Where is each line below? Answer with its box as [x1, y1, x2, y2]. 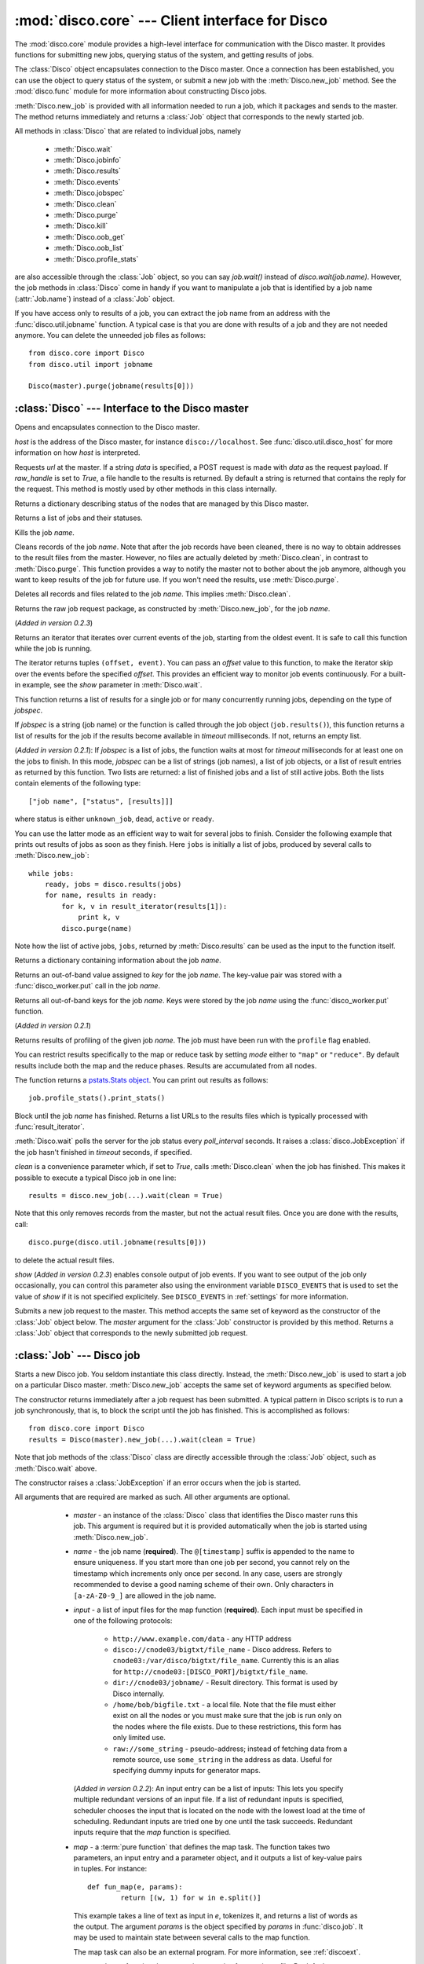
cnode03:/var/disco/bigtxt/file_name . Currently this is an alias [112, 1656, 339, 1665]
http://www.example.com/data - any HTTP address [112, 1634, 292, 1643]
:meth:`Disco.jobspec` [53, 189, 126, 198]
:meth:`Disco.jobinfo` [53, 156, 122, 165]
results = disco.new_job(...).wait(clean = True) [28, 1191, 224, 1200]
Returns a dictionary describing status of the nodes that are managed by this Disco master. [14, 499, 309, 508]
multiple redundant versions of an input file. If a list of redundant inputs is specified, [73, 1795, 345, 1805]
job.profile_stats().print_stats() [28, 1094, 166, 1103]
